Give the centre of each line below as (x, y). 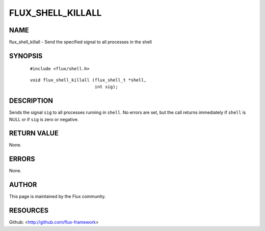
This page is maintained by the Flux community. (57, 197)
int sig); (106, 87)
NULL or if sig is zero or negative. (44, 119)
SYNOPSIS (26, 56)
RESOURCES (29, 211)
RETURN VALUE (34, 133)
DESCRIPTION (31, 101)
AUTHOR (23, 185)
